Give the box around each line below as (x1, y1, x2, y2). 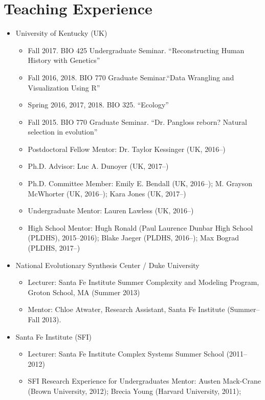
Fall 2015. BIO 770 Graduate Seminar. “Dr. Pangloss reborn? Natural (28, 116, 247, 127)
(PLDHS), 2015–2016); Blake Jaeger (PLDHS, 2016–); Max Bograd (28, 232, 239, 243)
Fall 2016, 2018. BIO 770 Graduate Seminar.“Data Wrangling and (28, 72, 234, 82)
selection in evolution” (28, 126, 98, 137)
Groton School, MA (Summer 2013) (28, 286, 140, 297)
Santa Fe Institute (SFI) (15, 331, 92, 342)
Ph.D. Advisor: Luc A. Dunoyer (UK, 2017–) (28, 161, 169, 171)
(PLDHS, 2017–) (28, 242, 80, 253)
